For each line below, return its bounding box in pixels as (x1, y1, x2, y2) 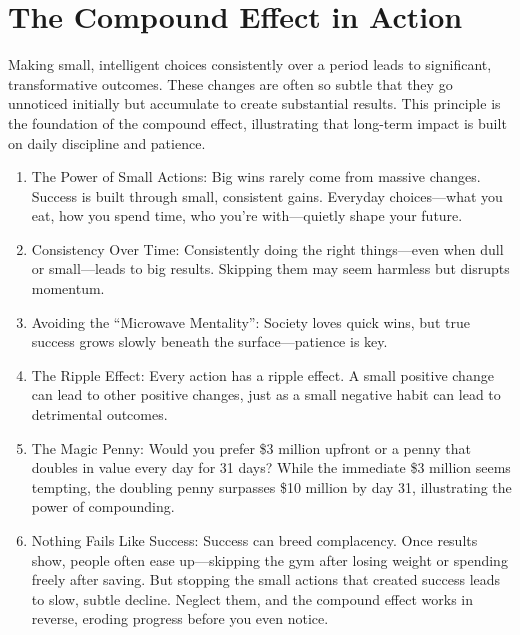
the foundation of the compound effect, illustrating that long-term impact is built (8, 112, 507, 133)
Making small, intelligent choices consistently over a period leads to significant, (8, 54, 492, 75)
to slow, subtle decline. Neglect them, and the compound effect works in (31, 588, 474, 609)
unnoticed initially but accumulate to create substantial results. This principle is (8, 93, 501, 114)
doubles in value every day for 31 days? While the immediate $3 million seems (31, 457, 511, 478)
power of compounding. (31, 496, 175, 517)
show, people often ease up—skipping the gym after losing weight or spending (31, 549, 508, 570)
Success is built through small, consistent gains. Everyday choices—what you (31, 185, 503, 206)
